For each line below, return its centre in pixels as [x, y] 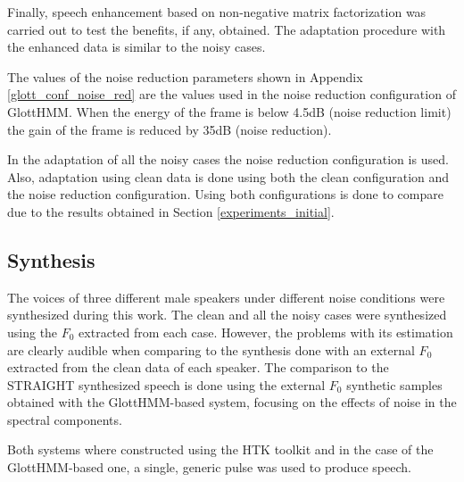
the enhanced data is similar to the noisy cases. [137, 47]
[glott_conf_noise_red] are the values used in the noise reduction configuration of [232, 94]
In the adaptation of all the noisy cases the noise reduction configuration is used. [228, 159]
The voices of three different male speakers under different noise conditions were [226, 297]
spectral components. [65, 419]
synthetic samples [394, 384]
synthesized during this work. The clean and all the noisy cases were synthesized [227, 315]
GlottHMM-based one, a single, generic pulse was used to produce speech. [209, 467]
